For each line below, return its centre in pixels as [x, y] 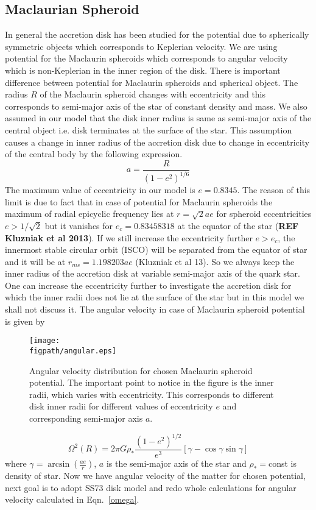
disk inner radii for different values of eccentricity [121, 406]
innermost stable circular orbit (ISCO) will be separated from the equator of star [156, 250]
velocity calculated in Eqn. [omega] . [72, 499]
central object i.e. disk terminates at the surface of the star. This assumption [149, 129]
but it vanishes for [79, 225]
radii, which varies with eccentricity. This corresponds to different [152, 394]
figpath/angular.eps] [73, 351]
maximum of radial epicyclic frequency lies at [90, 214]
